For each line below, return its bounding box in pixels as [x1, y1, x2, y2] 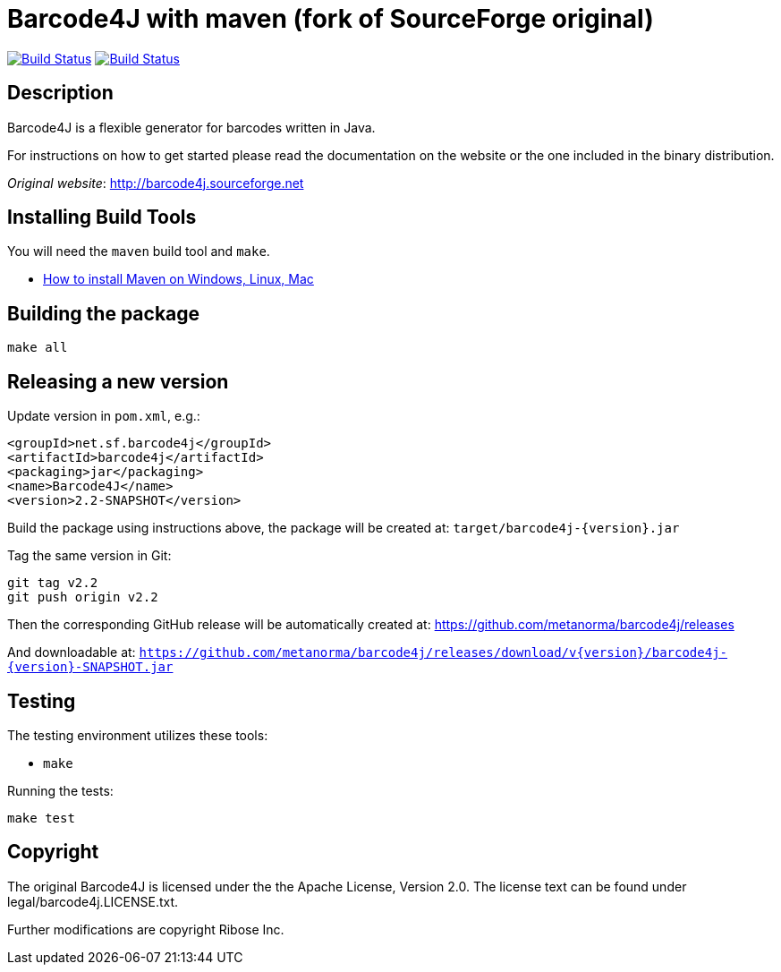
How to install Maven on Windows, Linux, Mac [43, 271, 314, 287]
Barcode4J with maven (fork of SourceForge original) [7, 4, 654, 34]
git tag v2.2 [7, 576, 98, 591]
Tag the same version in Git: [7, 548, 172, 564]
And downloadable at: [7, 644, 136, 661]
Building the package [7, 302, 200, 325]
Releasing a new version [7, 370, 229, 393]
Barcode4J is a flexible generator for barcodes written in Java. [7, 119, 376, 135]
